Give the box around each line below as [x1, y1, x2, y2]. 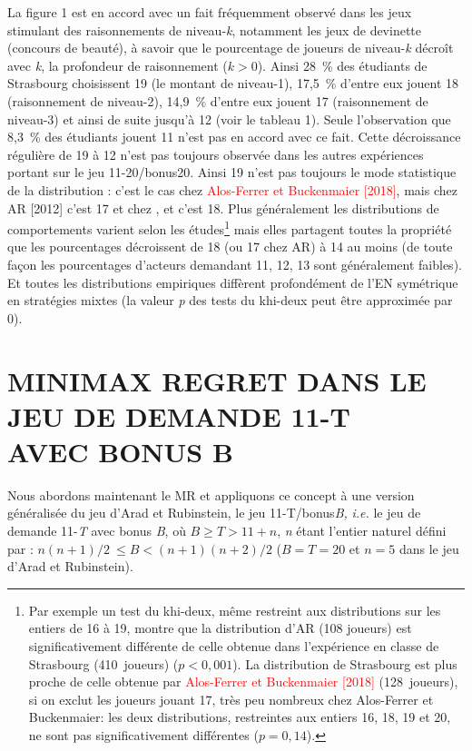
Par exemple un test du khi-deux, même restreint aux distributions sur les [28, 600, 441, 619]
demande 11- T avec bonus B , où [7, 521, 186, 540]
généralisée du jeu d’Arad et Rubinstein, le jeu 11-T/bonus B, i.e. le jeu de [7, 503, 421, 522]
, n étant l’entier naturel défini [277, 521, 447, 540]
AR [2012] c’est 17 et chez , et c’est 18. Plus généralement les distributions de [7, 198, 439, 217]
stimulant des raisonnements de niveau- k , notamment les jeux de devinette [7, 20, 422, 39]
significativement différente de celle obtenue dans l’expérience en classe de [28, 637, 439, 655]
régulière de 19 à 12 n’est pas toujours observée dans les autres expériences [7, 144, 424, 163]
